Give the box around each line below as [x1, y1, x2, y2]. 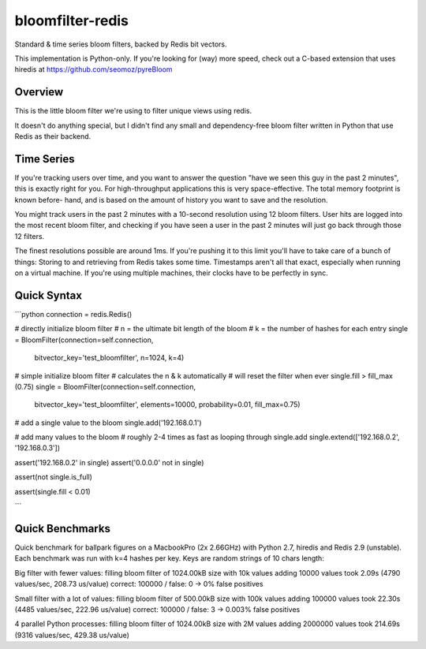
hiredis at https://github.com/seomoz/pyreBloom [14, 65, 173, 74]
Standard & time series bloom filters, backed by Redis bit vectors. [14, 39, 227, 49]
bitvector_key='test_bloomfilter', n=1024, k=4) [34, 353, 185, 363]
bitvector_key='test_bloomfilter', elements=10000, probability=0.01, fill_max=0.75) [34, 400, 301, 409]
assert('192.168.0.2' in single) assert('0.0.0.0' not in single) [14, 457, 204, 467]
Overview [14, 85, 64, 99]
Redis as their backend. [14, 132, 92, 141]
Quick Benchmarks [14, 521, 110, 535]
